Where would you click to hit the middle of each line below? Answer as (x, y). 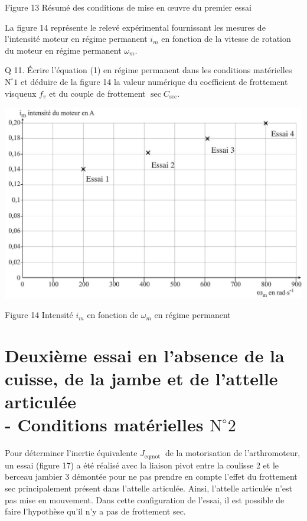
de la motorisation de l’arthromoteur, (233, 453)
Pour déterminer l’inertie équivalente (71, 453)
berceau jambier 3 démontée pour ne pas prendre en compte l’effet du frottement (151, 476)
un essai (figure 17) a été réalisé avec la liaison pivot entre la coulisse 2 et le (142, 465)
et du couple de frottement (97, 93)
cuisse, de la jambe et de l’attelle (141, 379)
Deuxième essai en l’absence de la (145, 355)
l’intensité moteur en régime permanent (76, 39)
